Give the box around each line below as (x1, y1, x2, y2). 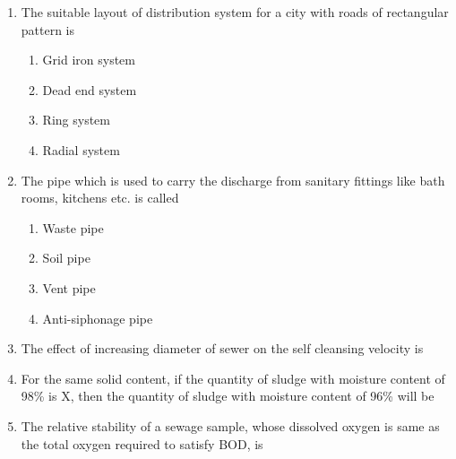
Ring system (42, 110, 110, 129)
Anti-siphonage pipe (42, 308, 153, 327)
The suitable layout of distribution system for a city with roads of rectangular (21, 3, 449, 21)
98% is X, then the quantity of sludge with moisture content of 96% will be (21, 386, 434, 405)
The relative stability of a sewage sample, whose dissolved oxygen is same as (21, 416, 440, 435)
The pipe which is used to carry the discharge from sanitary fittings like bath (21, 170, 445, 189)
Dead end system (42, 80, 137, 99)
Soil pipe (42, 248, 90, 267)
